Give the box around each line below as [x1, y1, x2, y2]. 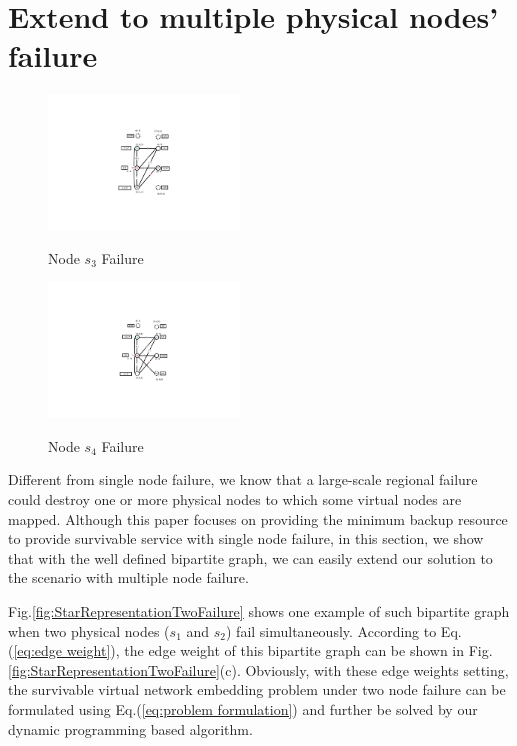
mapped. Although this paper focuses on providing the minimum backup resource [8, 508, 508, 529]
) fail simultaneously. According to [225, 620, 437, 641]
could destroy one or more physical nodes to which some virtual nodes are [8, 489, 462, 510]
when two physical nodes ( [8, 620, 170, 641]
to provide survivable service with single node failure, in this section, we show [8, 528, 484, 549]
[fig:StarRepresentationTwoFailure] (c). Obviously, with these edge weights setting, [8, 659, 509, 680]
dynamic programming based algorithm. [8, 718, 253, 739]
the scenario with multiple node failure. [8, 567, 249, 588]
